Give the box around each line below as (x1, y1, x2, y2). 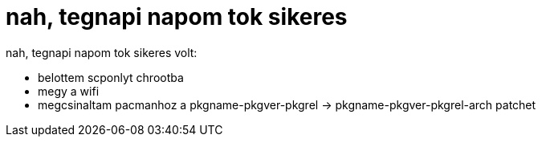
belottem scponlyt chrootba (38, 70, 184, 84)
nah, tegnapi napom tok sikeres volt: (6, 45, 198, 59)
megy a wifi (38, 84, 100, 98)
